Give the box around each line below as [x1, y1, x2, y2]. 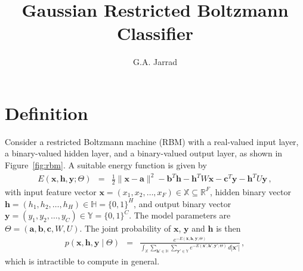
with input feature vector [5, 185, 97, 198]
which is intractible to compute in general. [5, 254, 160, 267]
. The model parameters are [129, 209, 231, 221]
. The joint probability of [79, 222, 171, 235]
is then [216, 222, 241, 235]
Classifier [116, 21, 194, 45]
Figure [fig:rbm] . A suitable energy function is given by [5, 159, 207, 171]
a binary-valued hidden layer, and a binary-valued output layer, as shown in [5, 147, 283, 159]
